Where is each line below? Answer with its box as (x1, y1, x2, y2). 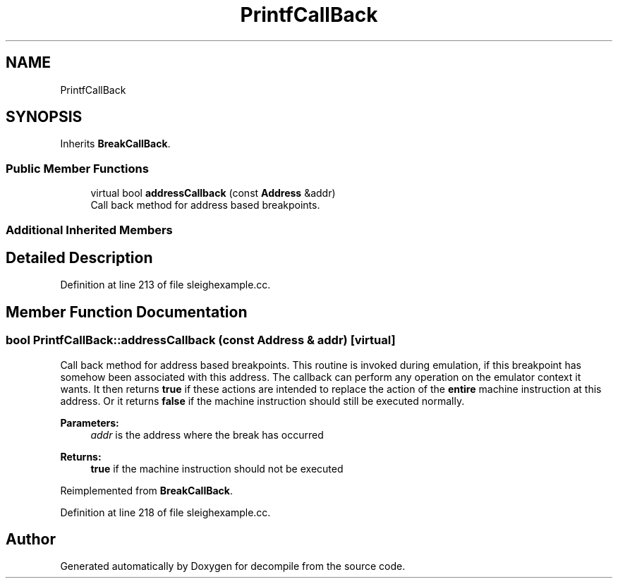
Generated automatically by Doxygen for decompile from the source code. (60, 560, 406, 573)
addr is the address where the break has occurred (90, 428, 324, 441)
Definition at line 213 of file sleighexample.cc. (60, 279, 271, 291)
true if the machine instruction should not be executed (90, 462, 344, 475)
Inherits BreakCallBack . (60, 138, 171, 150)
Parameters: (60, 416, 119, 429)
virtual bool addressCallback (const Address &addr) (90, 187, 336, 200)
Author (6, 530, 56, 549)
